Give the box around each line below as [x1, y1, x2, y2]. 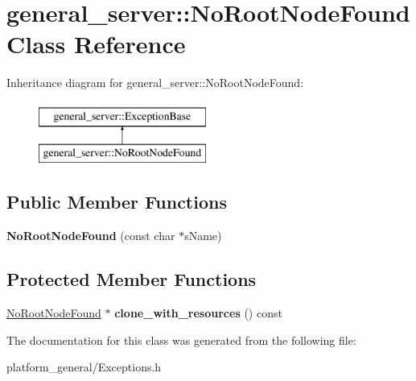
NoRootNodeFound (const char [6, 227, 175, 244]
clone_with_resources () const [114, 304, 282, 321]
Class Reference [6, 27, 186, 60]
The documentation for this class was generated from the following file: [6, 331, 356, 348]
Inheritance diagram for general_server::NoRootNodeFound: [6, 74, 304, 91]
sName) [184, 227, 222, 244]
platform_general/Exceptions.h [6, 358, 162, 375]
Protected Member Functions [6, 267, 257, 292]
